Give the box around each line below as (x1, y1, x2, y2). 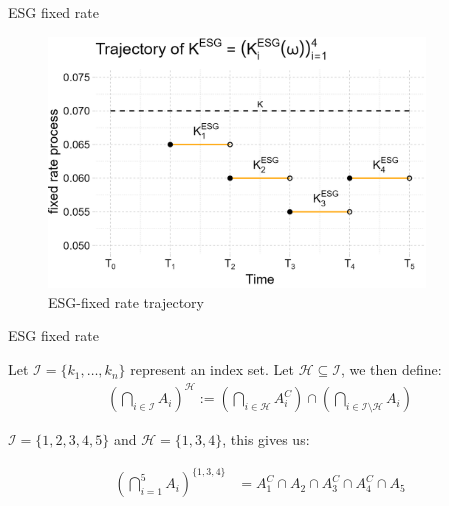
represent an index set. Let (130, 359, 294, 380)
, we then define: (340, 359, 442, 380)
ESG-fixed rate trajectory (48, 291, 204, 312)
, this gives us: (222, 429, 310, 450)
